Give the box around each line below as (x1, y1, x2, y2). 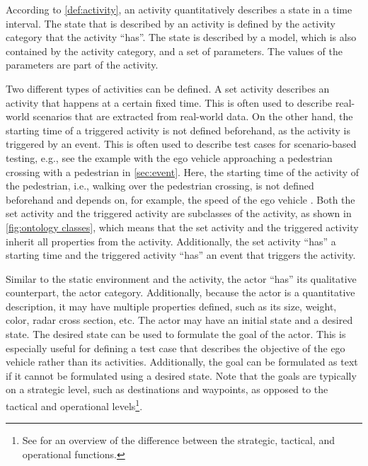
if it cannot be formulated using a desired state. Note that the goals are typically (6, 368, 357, 383)
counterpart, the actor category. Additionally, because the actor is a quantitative (6, 285, 355, 300)
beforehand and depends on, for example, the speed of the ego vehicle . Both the (6, 192, 355, 206)
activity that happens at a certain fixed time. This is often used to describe (6, 95, 333, 110)
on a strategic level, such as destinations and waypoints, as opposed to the (6, 382, 328, 397)
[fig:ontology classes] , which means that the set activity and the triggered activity (6, 219, 359, 234)
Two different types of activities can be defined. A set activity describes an (6, 81, 330, 95)
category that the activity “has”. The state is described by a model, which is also (6, 30, 357, 45)
